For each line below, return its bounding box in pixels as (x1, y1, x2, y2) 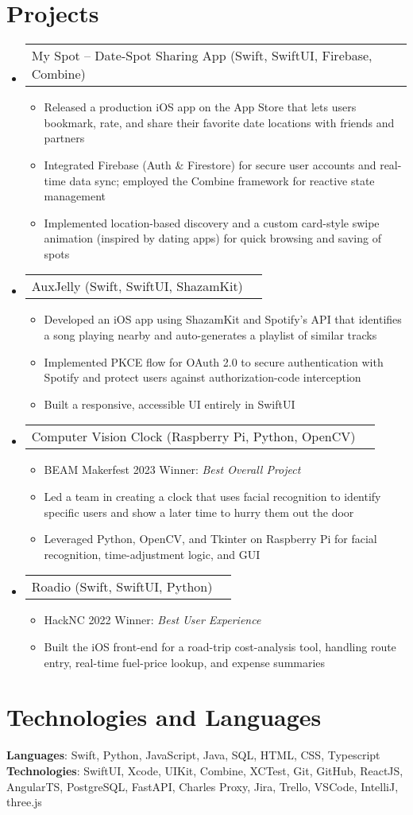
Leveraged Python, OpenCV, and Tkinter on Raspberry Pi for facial (44, 530, 377, 547)
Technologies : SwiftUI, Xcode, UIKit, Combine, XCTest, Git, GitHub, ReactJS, (6, 762, 403, 778)
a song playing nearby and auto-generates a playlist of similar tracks (44, 327, 377, 343)
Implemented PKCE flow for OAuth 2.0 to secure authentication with (44, 353, 384, 370)
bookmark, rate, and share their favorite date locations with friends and (44, 114, 395, 130)
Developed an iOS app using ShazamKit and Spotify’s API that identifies (44, 311, 402, 328)
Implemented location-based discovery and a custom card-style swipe (44, 214, 380, 231)
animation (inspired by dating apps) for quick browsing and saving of (44, 230, 381, 246)
